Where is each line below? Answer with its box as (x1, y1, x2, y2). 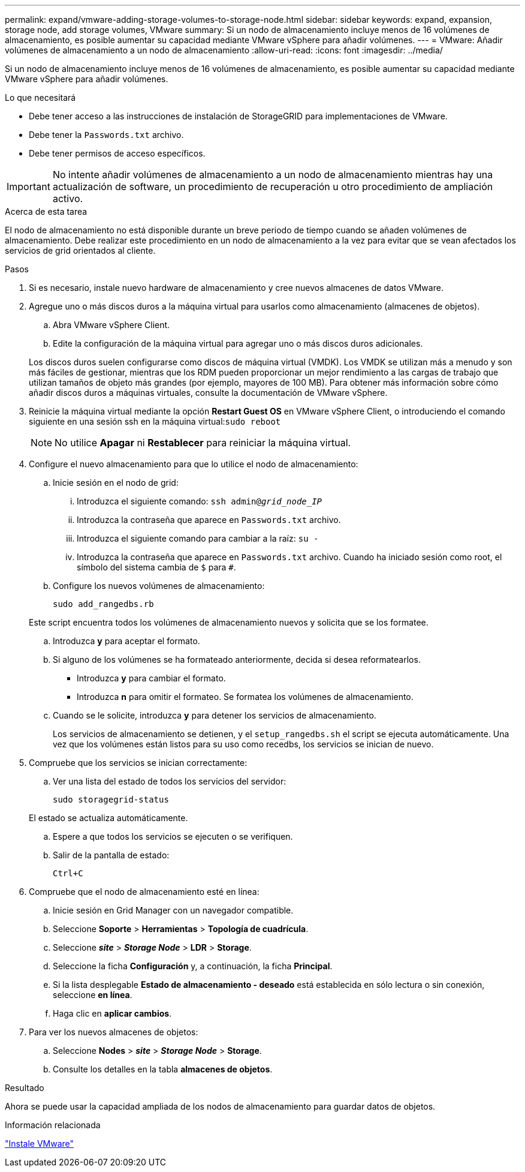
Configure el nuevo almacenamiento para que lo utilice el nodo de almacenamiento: (29, 459, 358, 469)
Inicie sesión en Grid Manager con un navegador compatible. (53, 905, 294, 915)
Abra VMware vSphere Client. (53, 320, 170, 330)
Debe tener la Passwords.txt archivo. (29, 130, 184, 140)
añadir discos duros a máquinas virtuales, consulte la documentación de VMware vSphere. (29, 387, 388, 398)
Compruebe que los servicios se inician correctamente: (29, 758, 248, 768)
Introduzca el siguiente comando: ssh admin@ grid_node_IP (77, 496, 322, 506)
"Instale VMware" (5, 1138, 74, 1149)
